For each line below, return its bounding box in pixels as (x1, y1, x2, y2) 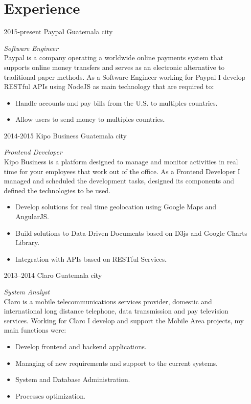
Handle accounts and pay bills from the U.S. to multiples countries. (15, 97, 218, 108)
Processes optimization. (15, 390, 86, 401)
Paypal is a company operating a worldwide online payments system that (4, 52, 224, 63)
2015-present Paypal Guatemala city (4, 26, 113, 37)
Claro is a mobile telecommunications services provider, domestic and (4, 296, 212, 306)
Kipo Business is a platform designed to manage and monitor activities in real (4, 157, 238, 167)
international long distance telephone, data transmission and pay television (4, 306, 228, 316)
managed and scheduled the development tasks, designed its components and (4, 176, 234, 186)
